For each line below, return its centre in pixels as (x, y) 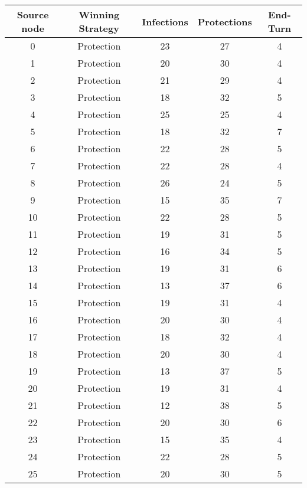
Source (33, 14)
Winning (99, 14)
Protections (225, 21)
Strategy (99, 28)
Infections (165, 21)
